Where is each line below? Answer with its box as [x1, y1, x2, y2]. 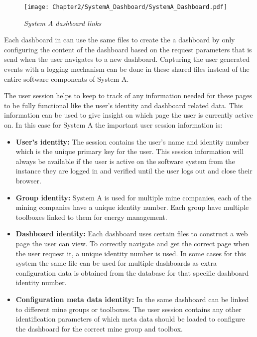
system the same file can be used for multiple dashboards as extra [15, 258, 217, 268]
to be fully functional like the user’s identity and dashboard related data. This [4, 100, 243, 110]
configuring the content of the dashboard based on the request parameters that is [4, 44, 252, 54]
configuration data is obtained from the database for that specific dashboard [15, 267, 249, 278]
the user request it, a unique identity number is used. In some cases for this [15, 248, 246, 258]
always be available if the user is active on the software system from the [15, 156, 235, 166]
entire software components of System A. [4, 73, 129, 84]
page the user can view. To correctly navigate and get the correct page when [15, 238, 250, 248]
